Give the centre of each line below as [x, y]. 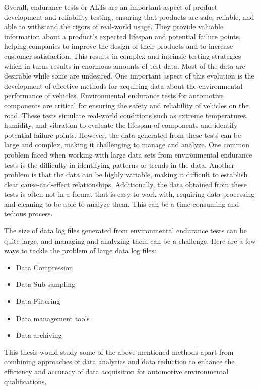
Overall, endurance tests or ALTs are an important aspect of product [111, 7]
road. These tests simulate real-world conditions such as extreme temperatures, [126, 115]
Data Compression [44, 267]
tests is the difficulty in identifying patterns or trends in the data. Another [119, 164]
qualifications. [25, 381]
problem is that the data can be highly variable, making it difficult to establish [126, 174]
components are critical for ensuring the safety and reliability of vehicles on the [126, 105]
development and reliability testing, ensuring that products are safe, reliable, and [129, 16]
